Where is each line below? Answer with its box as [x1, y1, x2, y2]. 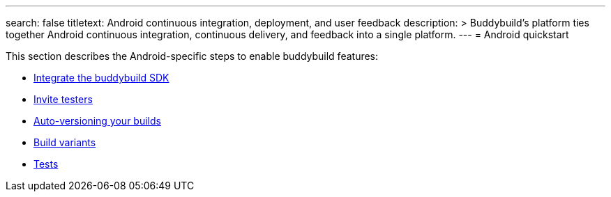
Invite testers [33, 93, 93, 105]
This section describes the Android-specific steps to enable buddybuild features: [6, 50, 379, 62]
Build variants [33, 136, 96, 148]
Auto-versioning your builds [33, 115, 161, 127]
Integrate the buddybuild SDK [33, 72, 169, 84]
